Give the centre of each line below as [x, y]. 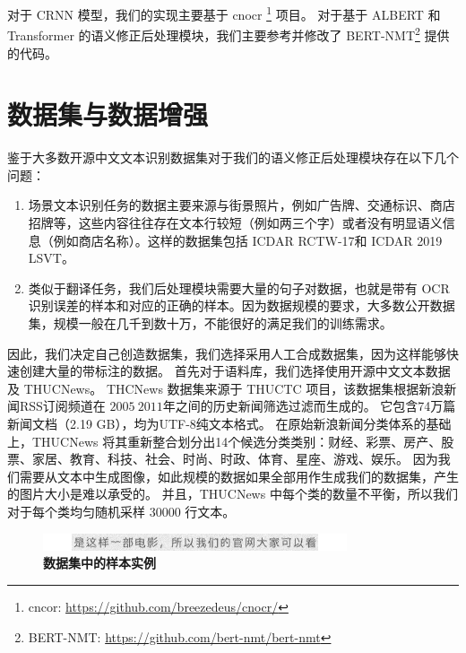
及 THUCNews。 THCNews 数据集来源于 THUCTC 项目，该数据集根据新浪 [226, 388]
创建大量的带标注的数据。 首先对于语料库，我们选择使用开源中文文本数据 [235, 371]
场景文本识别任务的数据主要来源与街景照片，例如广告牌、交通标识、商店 [242, 205]
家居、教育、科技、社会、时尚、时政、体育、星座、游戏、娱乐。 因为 [235, 459]
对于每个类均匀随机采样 [76, 511]
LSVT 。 [51, 258]
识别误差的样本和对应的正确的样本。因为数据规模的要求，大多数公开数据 [242, 305]
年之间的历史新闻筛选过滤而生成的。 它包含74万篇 [309, 406]
